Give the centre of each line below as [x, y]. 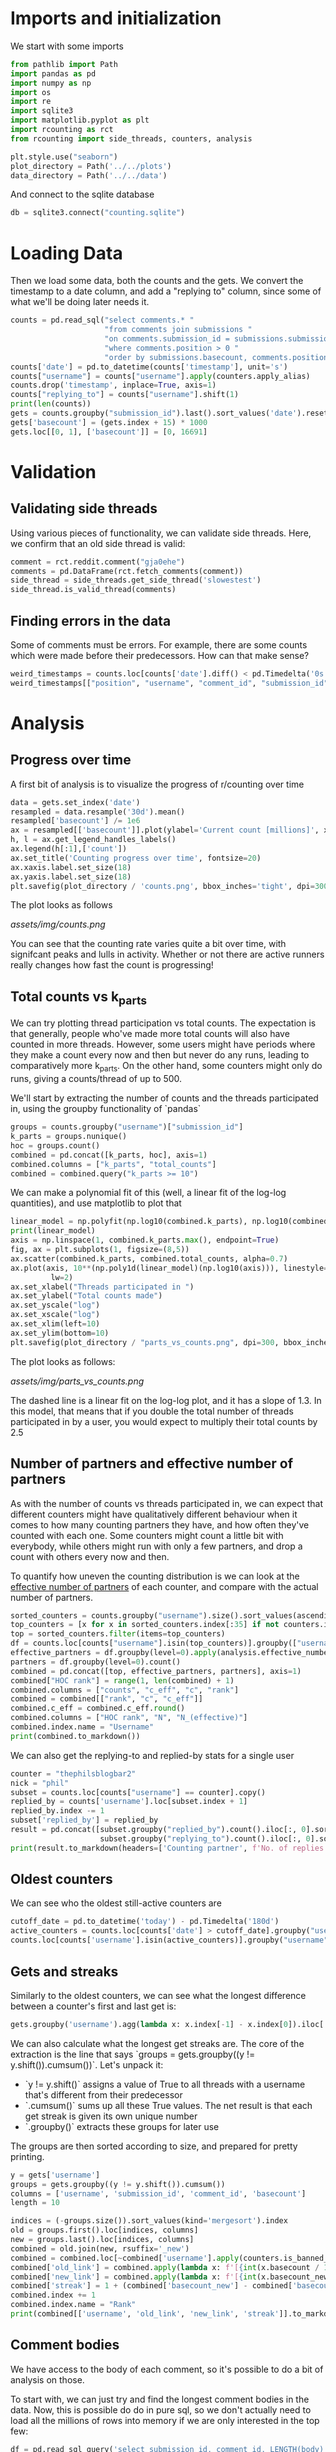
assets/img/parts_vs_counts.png [77, 1381]
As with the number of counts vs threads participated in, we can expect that [167, 1503]
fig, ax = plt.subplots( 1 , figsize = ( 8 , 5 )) [100, 1250]
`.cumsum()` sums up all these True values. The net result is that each [168, 2105]
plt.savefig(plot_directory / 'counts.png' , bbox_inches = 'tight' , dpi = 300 [169, 886]
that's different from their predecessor [103, 2094]
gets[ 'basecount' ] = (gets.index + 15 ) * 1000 [109, 422]
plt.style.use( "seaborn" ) [64, 157]
